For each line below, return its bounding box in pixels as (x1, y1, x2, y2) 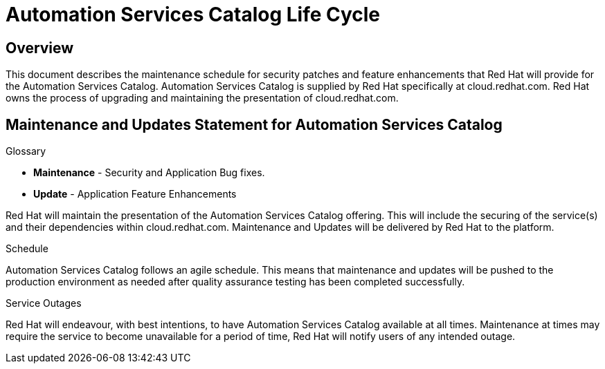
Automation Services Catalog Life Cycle (6, 3, 381, 26)
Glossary (6, 145, 46, 158)
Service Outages (6, 297, 82, 310)
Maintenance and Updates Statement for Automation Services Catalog (6, 115, 503, 133)
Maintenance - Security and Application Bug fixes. (33, 167, 265, 179)
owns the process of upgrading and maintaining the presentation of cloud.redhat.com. (6, 92, 399, 104)
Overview (6, 39, 74, 57)
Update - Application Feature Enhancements (33, 188, 237, 200)
